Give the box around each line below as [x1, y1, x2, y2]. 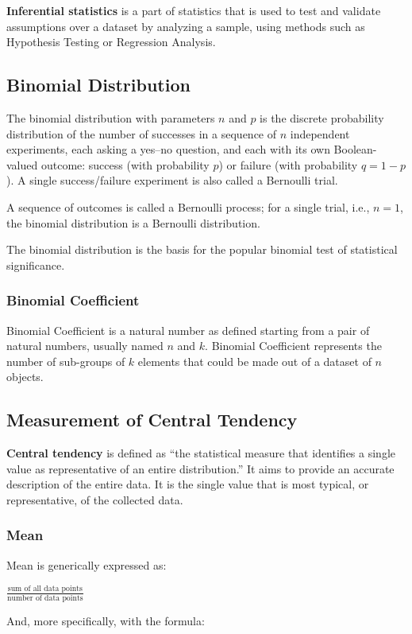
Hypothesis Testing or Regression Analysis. [6, 33, 216, 50]
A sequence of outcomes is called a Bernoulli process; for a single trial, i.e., [6, 198, 370, 215]
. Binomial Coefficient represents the [205, 337, 382, 354]
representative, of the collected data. [6, 491, 183, 508]
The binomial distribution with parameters [6, 109, 215, 126]
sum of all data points [7, 585, 83, 593]
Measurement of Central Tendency [6, 407, 298, 432]
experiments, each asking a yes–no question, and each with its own [6, 141, 330, 158]
